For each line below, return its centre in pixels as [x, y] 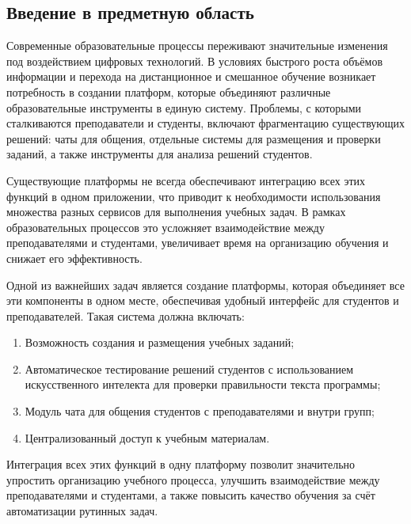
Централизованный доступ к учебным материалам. [147, 437]
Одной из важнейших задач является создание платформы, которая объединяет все [205, 285]
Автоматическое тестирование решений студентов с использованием [189, 368]
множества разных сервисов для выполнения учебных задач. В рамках [176, 212]
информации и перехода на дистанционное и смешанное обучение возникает [191, 76]
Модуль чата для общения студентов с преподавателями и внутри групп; [200, 411]
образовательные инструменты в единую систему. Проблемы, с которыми [184, 107]
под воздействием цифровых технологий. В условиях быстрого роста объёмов [195, 61]
